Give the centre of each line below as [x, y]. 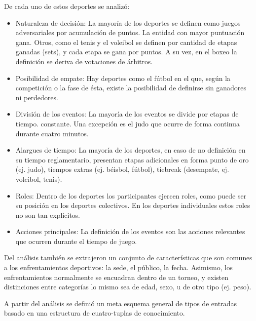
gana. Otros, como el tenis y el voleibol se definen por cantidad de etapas [126, 42]
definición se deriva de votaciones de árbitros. [84, 61]
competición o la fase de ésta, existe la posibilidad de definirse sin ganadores [131, 88]
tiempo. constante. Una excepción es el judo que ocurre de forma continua [128, 123]
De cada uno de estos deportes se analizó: [67, 6]
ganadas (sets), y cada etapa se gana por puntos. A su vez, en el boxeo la [126, 52]
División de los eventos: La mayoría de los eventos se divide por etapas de [127, 114]
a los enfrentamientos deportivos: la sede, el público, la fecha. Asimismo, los [118, 267]
